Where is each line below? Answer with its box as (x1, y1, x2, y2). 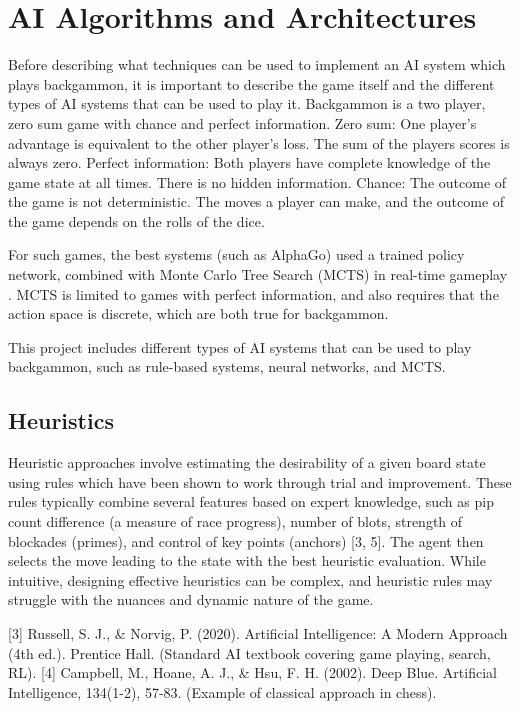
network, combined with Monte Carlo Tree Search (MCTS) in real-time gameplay (8, 264, 508, 285)
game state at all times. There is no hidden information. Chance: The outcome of (8, 171, 507, 192)
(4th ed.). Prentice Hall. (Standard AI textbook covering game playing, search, (8, 642, 491, 663)
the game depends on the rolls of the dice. (8, 210, 265, 231)
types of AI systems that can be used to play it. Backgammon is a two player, (8, 93, 486, 114)
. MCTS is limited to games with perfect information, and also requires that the (8, 283, 499, 304)
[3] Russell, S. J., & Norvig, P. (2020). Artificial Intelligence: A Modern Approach (8, 622, 508, 643)
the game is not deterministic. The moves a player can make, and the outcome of (8, 191, 505, 212)
